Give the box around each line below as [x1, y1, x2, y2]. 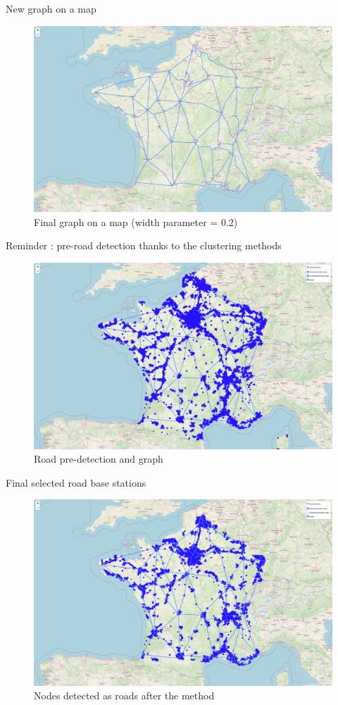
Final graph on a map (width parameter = [34, 214, 218, 229]
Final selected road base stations [6, 475, 146, 489]
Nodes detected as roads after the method [34, 688, 215, 703]
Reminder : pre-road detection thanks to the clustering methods [6, 238, 282, 253]
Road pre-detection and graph [34, 451, 163, 466]
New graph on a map [6, 1, 96, 15]
